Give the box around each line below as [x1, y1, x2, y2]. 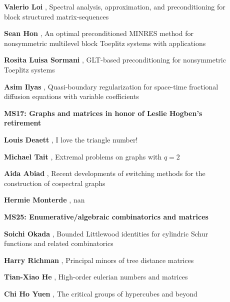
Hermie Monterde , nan [4, 194, 85, 205]
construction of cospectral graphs [4, 177, 105, 188]
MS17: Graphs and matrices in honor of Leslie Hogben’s [4, 107, 202, 118]
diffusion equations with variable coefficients [4, 91, 139, 101]
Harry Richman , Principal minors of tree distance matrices [4, 254, 194, 265]
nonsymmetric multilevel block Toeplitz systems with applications [4, 37, 206, 48]
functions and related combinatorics [4, 238, 113, 248]
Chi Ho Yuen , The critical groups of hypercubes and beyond [4, 288, 197, 298]
